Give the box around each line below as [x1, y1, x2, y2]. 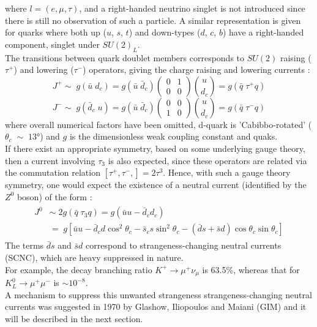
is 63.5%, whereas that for [202, 263, 300, 276]
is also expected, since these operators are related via [108, 154, 307, 167]
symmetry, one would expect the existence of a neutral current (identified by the [5, 178, 307, 191]
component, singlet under [5, 37, 100, 50]
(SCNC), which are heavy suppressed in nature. [5, 251, 184, 264]
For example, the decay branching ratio [5, 263, 152, 276]
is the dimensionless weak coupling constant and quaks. [69, 130, 278, 143]
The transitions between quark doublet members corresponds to [5, 51, 245, 64]
